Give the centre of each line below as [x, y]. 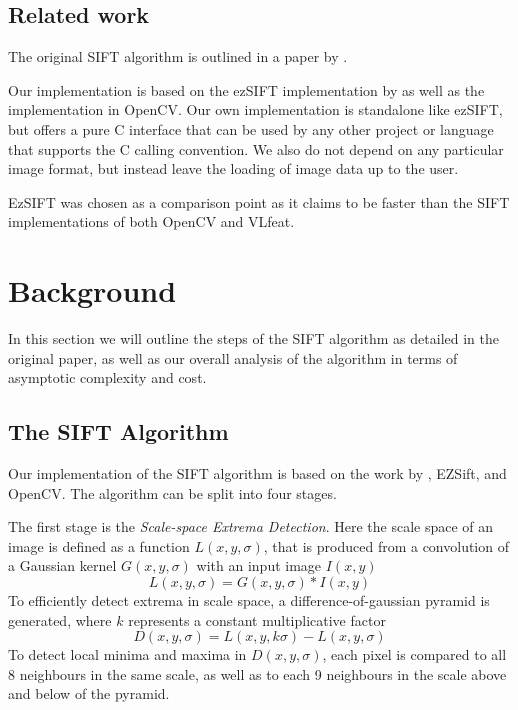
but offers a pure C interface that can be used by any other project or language [251, 128]
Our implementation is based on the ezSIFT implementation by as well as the [246, 89]
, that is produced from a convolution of [386, 545]
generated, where [60, 619]
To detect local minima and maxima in [127, 654]
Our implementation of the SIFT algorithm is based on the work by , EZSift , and [257, 473]
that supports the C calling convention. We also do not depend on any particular [256, 148]
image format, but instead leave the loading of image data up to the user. [233, 168]
